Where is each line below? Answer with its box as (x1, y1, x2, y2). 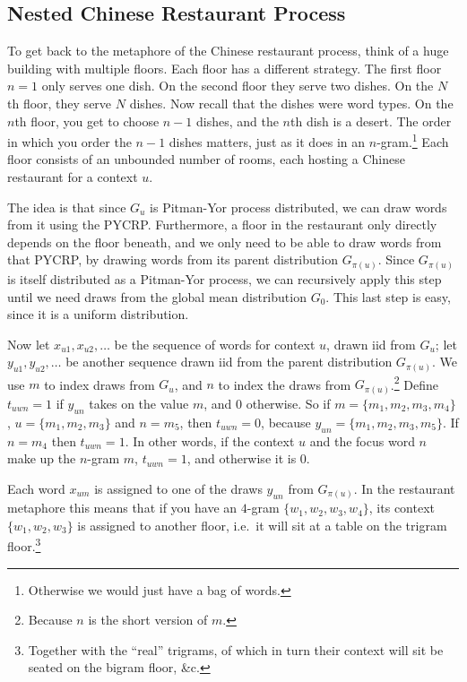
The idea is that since (7, 197, 126, 216)
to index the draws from (218, 375, 351, 393)
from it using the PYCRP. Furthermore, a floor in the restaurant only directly (7, 215, 437, 234)
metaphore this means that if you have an (7, 498, 238, 517)
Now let (7, 334, 50, 353)
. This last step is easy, (325, 287, 451, 306)
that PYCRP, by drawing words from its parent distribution (7, 250, 338, 269)
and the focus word (309, 431, 415, 450)
